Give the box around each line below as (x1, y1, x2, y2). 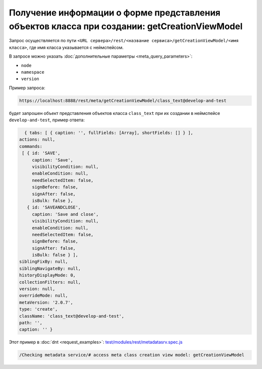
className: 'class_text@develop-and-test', (19, 313, 125, 319)
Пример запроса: (9, 85, 46, 91)
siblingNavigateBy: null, (19, 266, 81, 271)
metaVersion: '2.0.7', (19, 300, 73, 305)
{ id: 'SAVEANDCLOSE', (27, 205, 81, 210)
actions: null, (19, 137, 55, 143)
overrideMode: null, (19, 293, 68, 298)
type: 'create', (19, 306, 58, 312)
